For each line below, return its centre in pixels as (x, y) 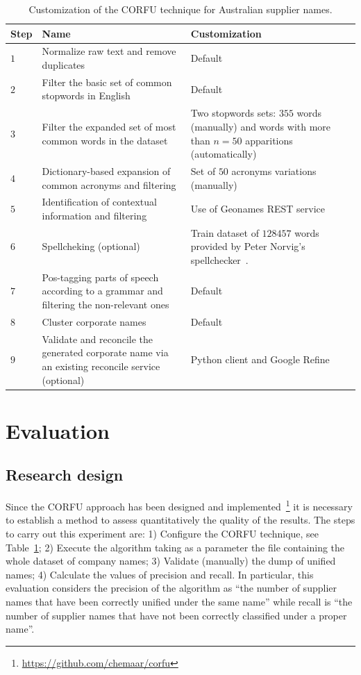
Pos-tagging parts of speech (100, 277)
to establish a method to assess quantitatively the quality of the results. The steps (180, 520)
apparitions (269, 140)
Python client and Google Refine (260, 359)
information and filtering (94, 215)
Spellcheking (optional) (91, 246)
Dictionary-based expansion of (106, 170)
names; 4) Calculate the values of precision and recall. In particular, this (160, 574)
